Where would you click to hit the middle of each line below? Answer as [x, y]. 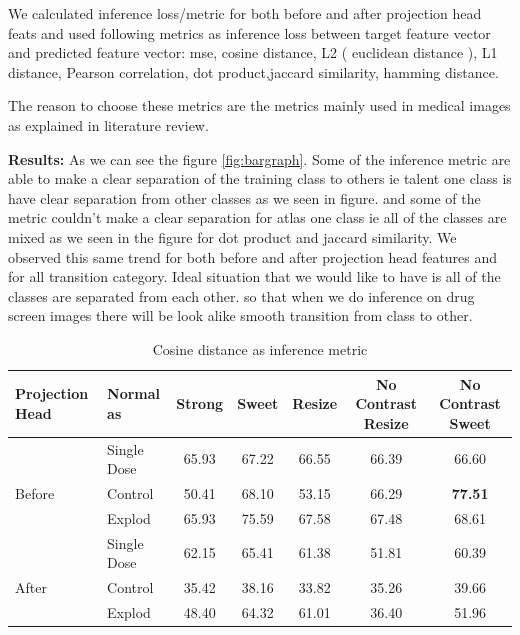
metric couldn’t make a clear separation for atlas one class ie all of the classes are [257, 217]
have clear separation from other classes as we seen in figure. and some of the [244, 197]
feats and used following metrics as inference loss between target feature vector [249, 32]
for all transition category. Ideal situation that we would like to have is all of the [254, 276]
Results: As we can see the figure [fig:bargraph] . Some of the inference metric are [259, 158]
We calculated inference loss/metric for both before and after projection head [245, 13]
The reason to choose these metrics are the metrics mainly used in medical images [259, 105]
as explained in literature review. [108, 124]
